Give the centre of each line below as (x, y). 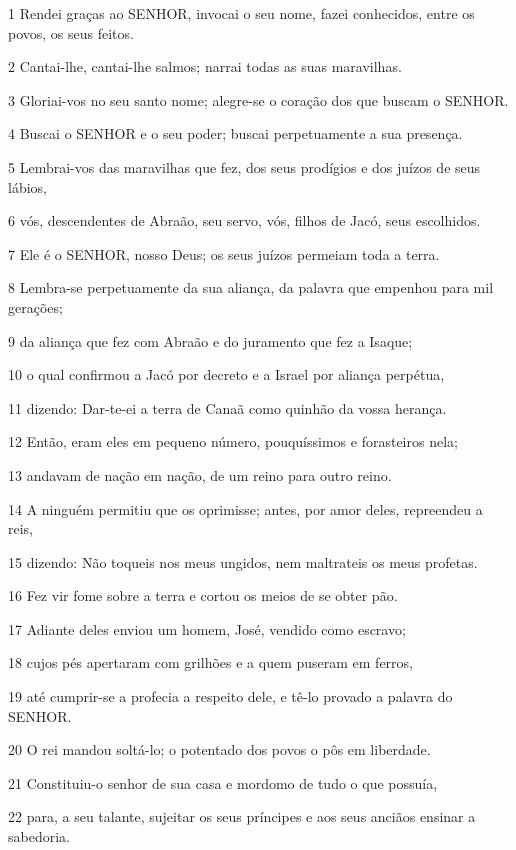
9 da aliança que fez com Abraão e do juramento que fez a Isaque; (210, 340)
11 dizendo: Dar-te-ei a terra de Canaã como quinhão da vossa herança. (227, 407)
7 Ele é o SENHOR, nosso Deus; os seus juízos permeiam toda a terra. (224, 253)
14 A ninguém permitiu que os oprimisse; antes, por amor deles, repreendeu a (245, 508)
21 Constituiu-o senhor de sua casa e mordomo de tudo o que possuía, (223, 782)
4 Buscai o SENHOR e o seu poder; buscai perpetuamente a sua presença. (235, 133)
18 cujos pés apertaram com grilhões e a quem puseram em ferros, (211, 662)
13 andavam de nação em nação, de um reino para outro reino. (200, 474)
